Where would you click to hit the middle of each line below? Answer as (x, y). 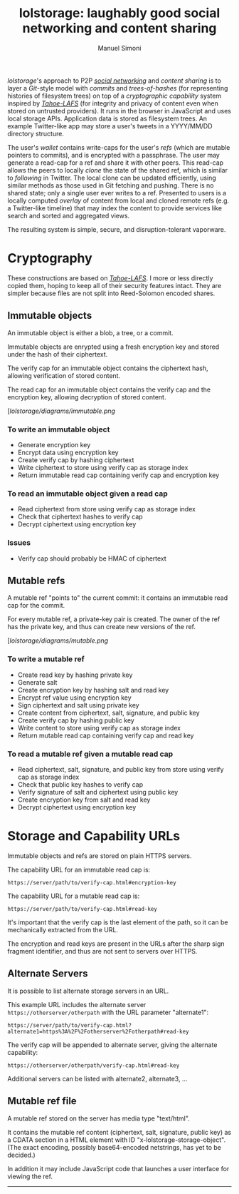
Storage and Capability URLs (94, 836)
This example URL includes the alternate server (77, 1004)
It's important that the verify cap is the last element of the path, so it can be (118, 922)
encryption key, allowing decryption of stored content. (87, 397)
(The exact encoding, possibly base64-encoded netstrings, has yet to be (115, 1147)
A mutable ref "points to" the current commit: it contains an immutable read (118, 598)
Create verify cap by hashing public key (76, 720)
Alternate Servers (48, 974)
